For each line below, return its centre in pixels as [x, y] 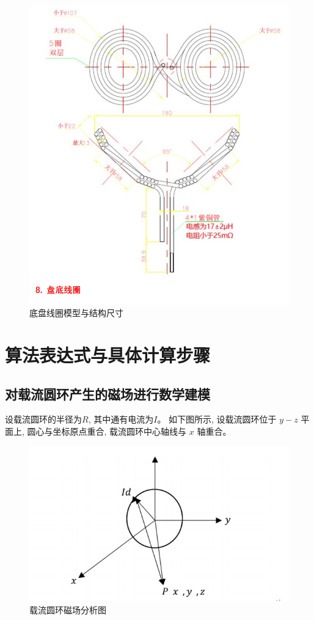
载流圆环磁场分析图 [68, 609]
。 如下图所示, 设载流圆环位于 [217, 419]
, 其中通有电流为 [121, 419]
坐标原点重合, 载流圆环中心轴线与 [120, 431]
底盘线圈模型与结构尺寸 [76, 313]
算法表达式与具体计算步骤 [108, 355]
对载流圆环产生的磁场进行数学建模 [108, 393]
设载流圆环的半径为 [43, 419]
